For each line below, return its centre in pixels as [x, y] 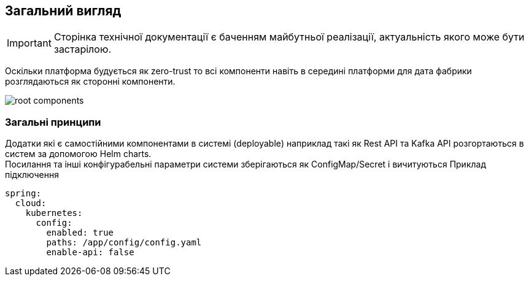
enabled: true [80, 233]
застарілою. [82, 49]
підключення [32, 175]
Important [29, 43]
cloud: [31, 203]
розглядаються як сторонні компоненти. [90, 82]
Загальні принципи [53, 122]
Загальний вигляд [63, 11]
